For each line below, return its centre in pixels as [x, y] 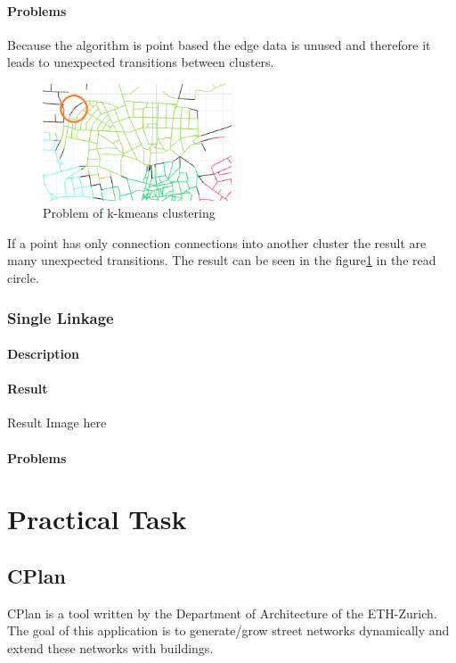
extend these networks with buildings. [110, 647]
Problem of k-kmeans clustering [129, 213]
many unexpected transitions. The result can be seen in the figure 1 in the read [222, 260]
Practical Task [97, 519]
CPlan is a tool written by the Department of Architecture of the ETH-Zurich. [222, 613]
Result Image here [57, 423]
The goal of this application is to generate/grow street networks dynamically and [228, 630]
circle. [23, 277]
